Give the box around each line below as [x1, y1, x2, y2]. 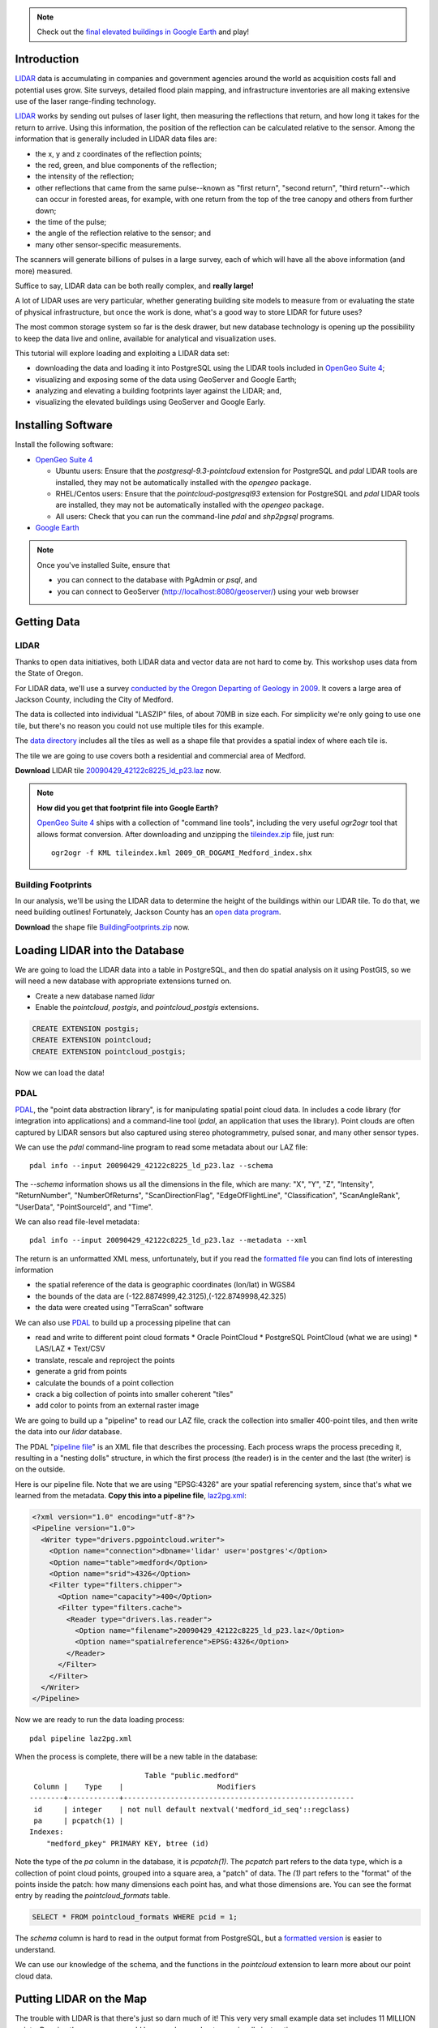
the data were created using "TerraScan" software [35, 1303, 204, 1313]
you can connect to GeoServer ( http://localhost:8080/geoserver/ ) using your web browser [57, 586, 359, 596]
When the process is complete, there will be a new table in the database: [15, 1752, 259, 1762]
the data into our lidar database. [15, 1427, 122, 1437]
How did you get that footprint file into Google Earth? [36, 803, 219, 813]
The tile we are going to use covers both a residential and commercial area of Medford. [15, 750, 307, 760]
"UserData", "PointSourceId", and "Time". [15, 1201, 153, 1212]
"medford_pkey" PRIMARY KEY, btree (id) [45, 1838, 210, 1848]
